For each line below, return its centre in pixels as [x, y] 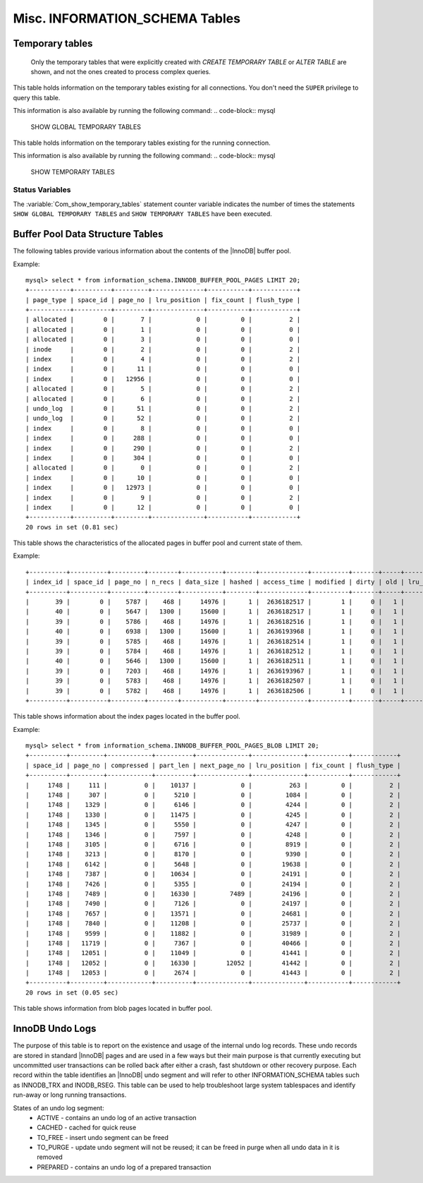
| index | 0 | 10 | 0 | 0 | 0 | [163, 478]
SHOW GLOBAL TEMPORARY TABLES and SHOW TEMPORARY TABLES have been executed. [143, 214]
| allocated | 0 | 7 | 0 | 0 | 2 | [163, 320]
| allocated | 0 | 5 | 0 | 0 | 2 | [163, 389]
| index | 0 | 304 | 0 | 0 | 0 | [163, 458]
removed [50, 1157]
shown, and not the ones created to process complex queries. [121, 71]
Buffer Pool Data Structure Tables [88, 234]
